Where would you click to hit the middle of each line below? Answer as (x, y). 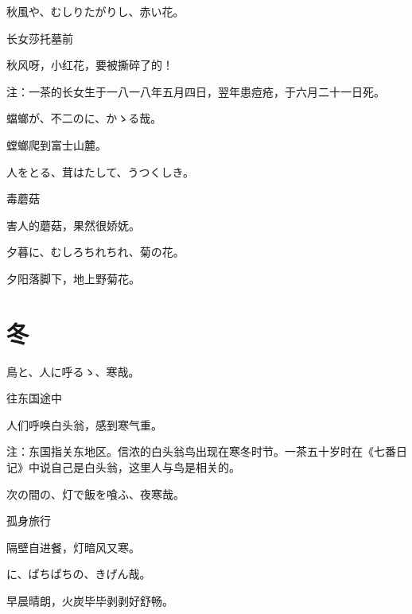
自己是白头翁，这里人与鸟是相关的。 (145, 467)
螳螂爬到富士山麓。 (56, 144)
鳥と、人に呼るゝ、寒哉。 (73, 371)
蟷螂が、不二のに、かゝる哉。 (84, 118)
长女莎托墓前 (40, 38)
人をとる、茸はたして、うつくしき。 (100, 171)
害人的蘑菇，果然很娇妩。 (73, 225)
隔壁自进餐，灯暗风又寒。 (73, 547)
